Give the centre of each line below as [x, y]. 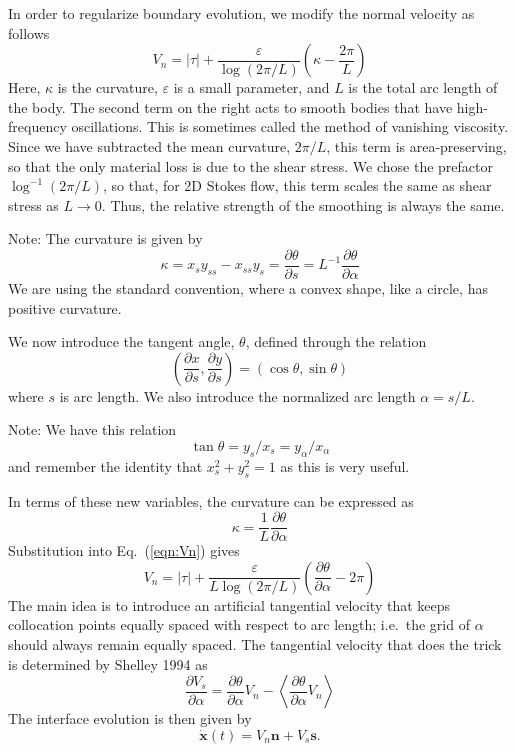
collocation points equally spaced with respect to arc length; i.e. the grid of [239, 624]
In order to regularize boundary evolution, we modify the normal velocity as [241, 13]
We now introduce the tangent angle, [121, 341]
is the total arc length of [423, 87]
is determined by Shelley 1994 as [108, 663]
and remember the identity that [105, 465]
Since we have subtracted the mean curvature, [149, 145]
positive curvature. [65, 307]
